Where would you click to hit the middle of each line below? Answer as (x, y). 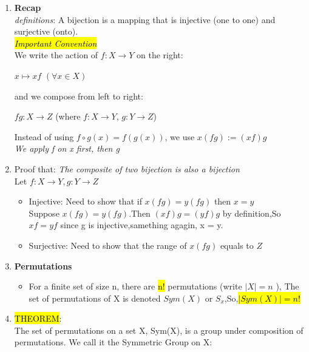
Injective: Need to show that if (85, 201)
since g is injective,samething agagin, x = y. (142, 225)
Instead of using (44, 136)
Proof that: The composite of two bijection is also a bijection (127, 168)
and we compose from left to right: (79, 96)
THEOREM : (38, 318)
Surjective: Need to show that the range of (108, 245)
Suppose (44, 213)
